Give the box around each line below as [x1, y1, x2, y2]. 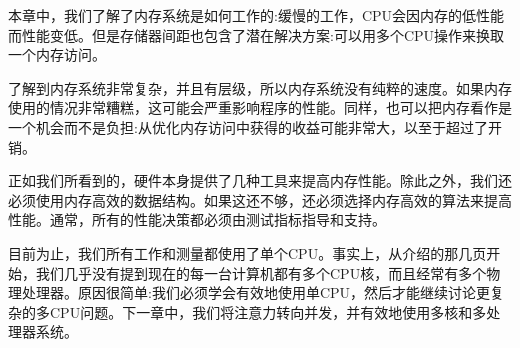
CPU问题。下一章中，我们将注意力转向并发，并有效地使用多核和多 [49, 301, 487, 322]
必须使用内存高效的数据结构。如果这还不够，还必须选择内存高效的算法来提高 [8, 189, 512, 210]
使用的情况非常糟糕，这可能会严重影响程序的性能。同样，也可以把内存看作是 [8, 97, 512, 118]
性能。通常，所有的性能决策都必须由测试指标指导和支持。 [8, 209, 386, 230]
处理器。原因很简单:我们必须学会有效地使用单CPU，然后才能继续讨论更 [21, 282, 491, 303]
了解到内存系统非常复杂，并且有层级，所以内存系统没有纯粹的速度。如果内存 [8, 77, 512, 98]
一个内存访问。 [8, 44, 106, 65]
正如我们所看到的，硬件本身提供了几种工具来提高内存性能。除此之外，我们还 [8, 170, 512, 191]
